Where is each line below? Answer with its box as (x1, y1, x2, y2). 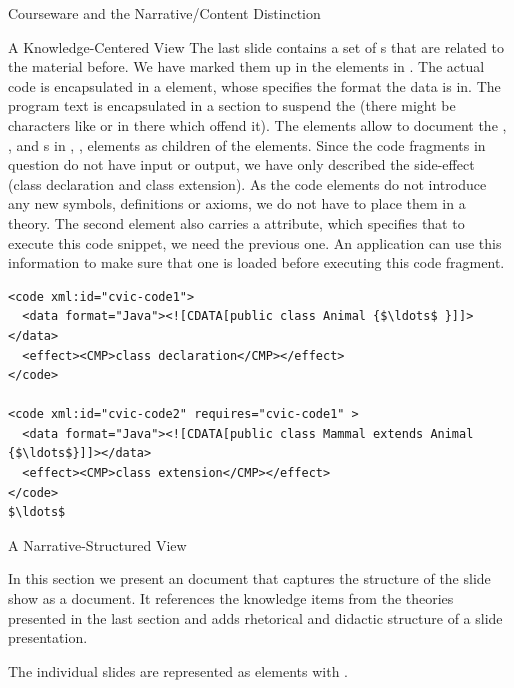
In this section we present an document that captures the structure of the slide (8, 568, 491, 589)
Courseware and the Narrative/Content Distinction (8, 3, 321, 23)
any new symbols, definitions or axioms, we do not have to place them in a (8, 193, 466, 214)
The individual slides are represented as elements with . (8, 660, 348, 681)
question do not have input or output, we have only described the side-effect (8, 154, 475, 175)
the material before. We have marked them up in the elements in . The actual (8, 56, 485, 77)
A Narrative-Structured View (8, 534, 187, 555)
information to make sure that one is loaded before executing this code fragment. (8, 252, 505, 273)
